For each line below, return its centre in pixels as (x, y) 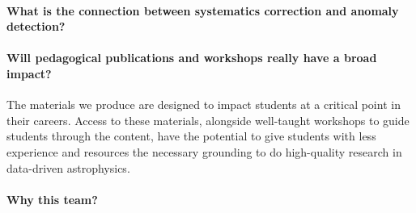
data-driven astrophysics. (68, 167)
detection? (36, 26)
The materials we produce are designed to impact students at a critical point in (204, 104)
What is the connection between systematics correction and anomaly (203, 10)
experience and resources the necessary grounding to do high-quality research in (204, 151)
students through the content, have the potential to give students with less (191, 136)
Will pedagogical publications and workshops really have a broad (192, 58)
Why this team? (52, 199)
